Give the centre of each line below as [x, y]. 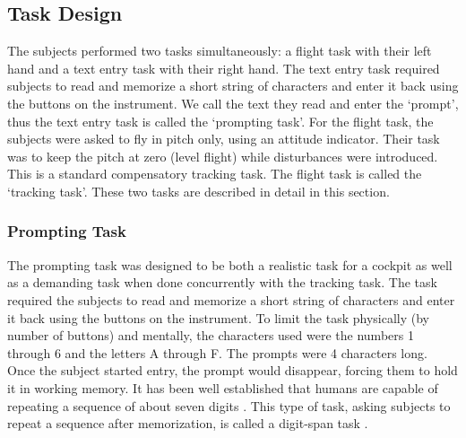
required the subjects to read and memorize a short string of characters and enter [231, 299]
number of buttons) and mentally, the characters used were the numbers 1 [211, 335]
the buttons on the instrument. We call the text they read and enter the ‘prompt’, [233, 103]
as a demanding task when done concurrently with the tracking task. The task [222, 282]
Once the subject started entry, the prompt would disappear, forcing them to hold [233, 370]
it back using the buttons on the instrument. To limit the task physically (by [219, 317]
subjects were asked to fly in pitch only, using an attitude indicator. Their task [224, 139]
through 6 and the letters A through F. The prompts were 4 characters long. [217, 352]
